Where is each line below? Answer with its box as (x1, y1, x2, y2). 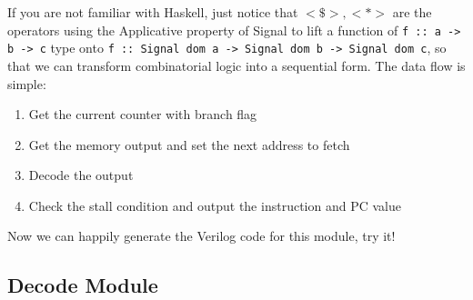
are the (392, 3, 432, 21)
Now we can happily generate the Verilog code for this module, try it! (7, 226, 396, 245)
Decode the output (28, 165, 134, 185)
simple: (7, 74, 46, 93)
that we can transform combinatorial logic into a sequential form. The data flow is (7, 55, 466, 75)
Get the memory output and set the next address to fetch (28, 135, 350, 154)
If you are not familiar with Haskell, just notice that (7, 3, 298, 21)
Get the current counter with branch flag (28, 105, 257, 124)
